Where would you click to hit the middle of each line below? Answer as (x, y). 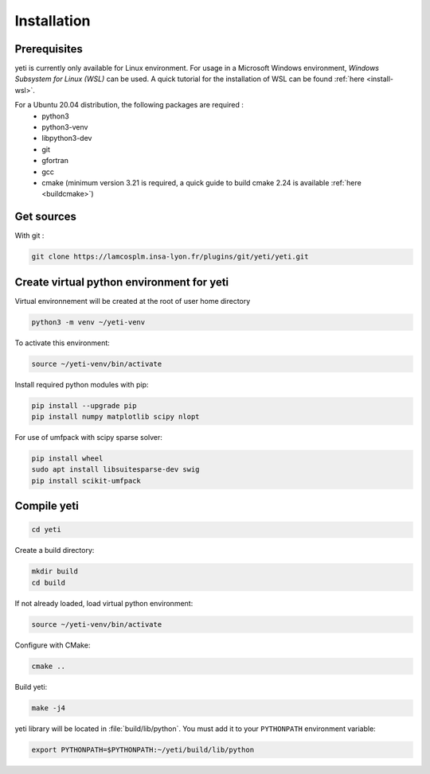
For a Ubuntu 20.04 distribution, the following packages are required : (129, 105)
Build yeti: (31, 686)
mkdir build (55, 572)
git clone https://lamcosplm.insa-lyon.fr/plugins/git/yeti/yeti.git (170, 257)
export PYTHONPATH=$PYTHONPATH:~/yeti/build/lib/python (143, 749)
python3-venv (65, 127)
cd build (49, 582)
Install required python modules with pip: (82, 384)
